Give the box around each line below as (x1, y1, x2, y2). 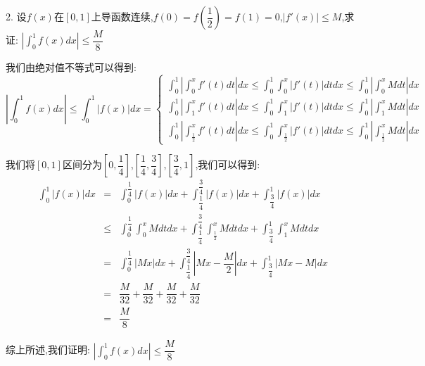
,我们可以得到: (195, 157, 260, 172)
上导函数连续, (91, 9, 153, 23)
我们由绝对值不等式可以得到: (6, 60, 137, 75)
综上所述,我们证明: (6, 342, 90, 357)
